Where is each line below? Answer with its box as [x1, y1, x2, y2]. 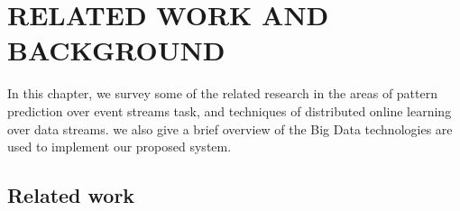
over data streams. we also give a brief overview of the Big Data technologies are [7, 119, 453, 138]
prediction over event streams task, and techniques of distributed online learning [7, 101, 452, 120]
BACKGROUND [7, 32, 225, 69]
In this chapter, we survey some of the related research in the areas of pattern [7, 84, 437, 103]
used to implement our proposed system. [7, 137, 232, 156]
